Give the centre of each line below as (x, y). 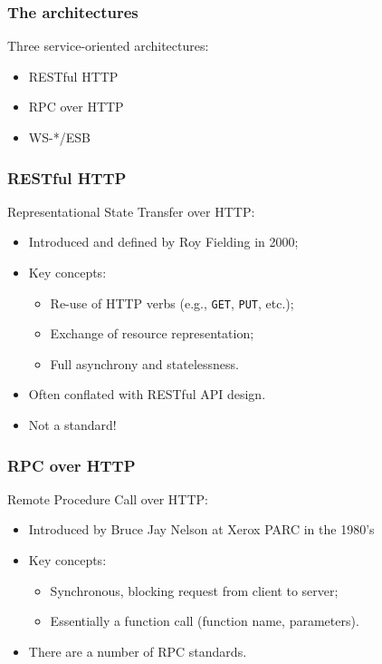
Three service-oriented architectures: (108, 46)
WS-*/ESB (59, 137)
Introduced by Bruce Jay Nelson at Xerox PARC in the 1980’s (201, 529)
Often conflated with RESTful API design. (147, 394)
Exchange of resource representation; (152, 333)
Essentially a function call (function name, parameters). (205, 621)
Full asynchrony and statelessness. (144, 363)
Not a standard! (72, 425)
